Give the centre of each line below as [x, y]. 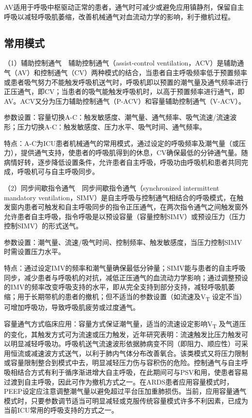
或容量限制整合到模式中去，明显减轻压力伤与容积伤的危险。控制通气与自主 [123, 362]
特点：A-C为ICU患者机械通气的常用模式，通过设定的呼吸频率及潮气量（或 [121, 143]
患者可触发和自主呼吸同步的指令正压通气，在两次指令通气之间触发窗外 [136, 207]
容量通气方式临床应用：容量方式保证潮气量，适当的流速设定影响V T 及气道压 [125, 324]
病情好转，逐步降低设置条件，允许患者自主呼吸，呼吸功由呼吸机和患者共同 [123, 162]
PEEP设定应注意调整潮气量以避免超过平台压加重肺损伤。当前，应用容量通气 [125, 391]
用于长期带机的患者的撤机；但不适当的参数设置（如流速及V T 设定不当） [132, 297]
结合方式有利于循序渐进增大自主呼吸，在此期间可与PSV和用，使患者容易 [133, 372]
